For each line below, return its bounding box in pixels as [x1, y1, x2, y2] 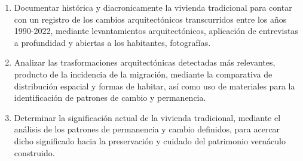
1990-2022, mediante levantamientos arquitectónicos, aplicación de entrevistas [14, 24, 298, 37]
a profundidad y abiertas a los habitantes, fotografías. [14, 36, 211, 48]
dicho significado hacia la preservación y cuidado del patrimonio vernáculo [14, 134, 286, 147]
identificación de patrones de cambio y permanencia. [14, 91, 206, 104]
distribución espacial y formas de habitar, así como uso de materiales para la [14, 79, 295, 92]
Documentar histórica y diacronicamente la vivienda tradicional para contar [14, 1, 292, 13]
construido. [14, 146, 55, 159]
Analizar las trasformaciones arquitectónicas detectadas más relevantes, [14, 56, 276, 69]
